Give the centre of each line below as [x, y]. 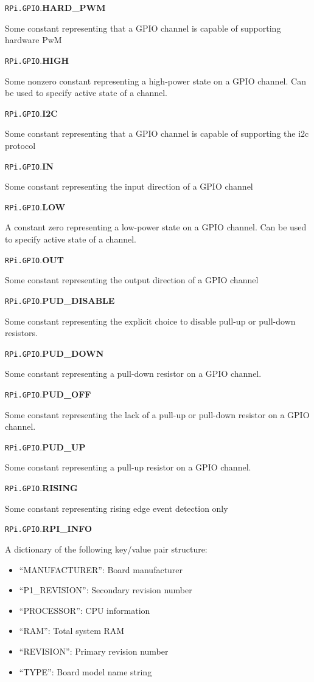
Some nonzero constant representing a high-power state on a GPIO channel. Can [155, 81]
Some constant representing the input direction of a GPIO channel [129, 186]
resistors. [21, 333]
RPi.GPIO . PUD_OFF [48, 394]
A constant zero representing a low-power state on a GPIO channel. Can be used [156, 227]
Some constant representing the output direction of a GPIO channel [132, 280]
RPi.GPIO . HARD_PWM [55, 7]
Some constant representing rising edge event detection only [117, 508]
